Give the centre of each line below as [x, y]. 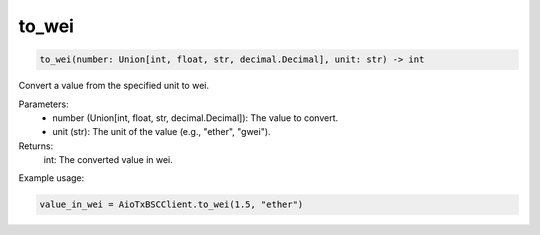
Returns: [36, 146]
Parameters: [43, 104]
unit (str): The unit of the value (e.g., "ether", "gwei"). [161, 132]
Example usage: [51, 178]
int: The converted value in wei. [108, 160]
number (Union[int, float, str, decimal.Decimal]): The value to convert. [195, 117]
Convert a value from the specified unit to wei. [114, 86]
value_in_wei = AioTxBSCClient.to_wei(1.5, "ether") [171, 204]
